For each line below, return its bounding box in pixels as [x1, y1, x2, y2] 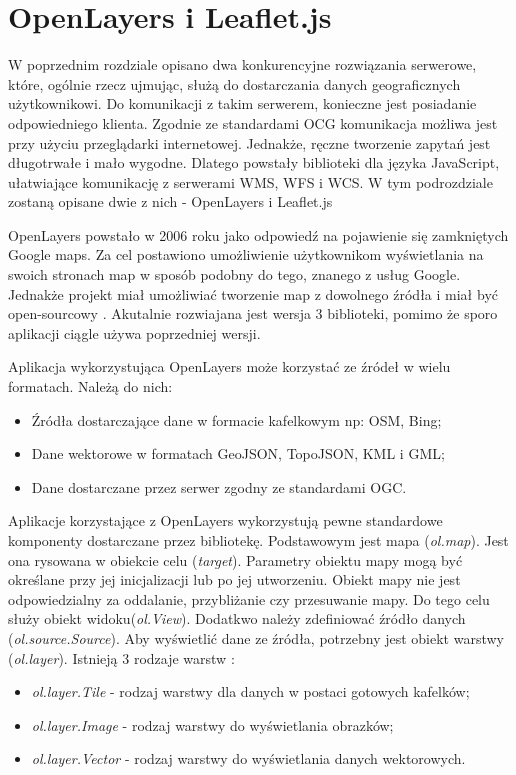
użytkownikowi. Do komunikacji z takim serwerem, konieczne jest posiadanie [8, 93, 477, 114]
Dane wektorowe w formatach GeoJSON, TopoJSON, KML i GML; [31, 443, 445, 464]
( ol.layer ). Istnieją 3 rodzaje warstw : [8, 647, 235, 668]
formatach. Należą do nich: [8, 376, 173, 397]
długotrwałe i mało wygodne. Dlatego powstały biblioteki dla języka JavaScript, [8, 152, 500, 173]
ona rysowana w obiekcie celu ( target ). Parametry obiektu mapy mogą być [8, 549, 463, 570]
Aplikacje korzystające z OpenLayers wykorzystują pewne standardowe [8, 510, 443, 531]
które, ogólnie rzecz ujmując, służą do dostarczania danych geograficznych [8, 73, 461, 94]
